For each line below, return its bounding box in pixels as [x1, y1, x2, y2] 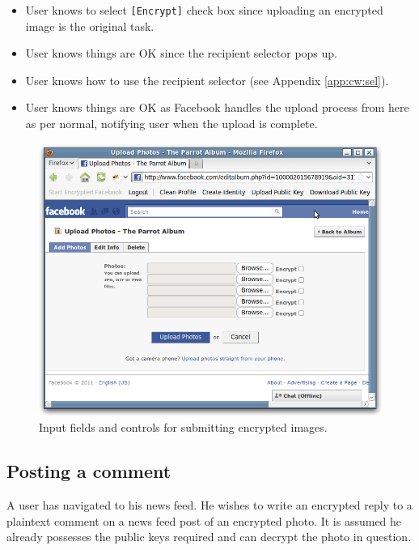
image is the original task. [25, 17, 154, 34]
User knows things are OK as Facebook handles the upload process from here [25, 99, 409, 116]
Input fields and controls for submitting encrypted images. [39, 419, 328, 436]
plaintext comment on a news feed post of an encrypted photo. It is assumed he [6, 512, 402, 529]
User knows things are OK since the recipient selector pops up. [25, 45, 337, 62]
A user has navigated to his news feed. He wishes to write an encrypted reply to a [6, 497, 413, 514]
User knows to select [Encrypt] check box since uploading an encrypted [25, 2, 383, 18]
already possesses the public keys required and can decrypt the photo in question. [6, 528, 412, 545]
